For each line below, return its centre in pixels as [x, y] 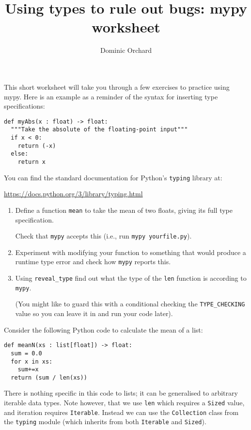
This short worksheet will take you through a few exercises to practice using [117, 87]
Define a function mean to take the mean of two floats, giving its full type [124, 210]
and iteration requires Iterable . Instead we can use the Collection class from [121, 412]
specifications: [24, 106]
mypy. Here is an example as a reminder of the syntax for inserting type [111, 96]
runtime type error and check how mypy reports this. [93, 262]
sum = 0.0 [26, 353]
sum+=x [28, 370]
